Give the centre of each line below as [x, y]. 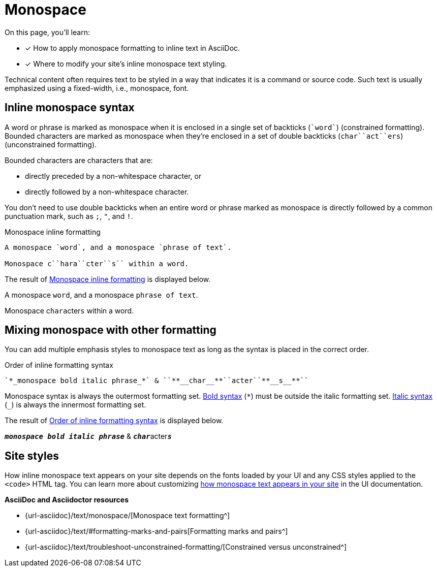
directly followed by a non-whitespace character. [107, 192]
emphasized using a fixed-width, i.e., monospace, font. [97, 88]
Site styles [32, 456]
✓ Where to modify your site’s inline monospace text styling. [126, 64]
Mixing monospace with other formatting [111, 330]
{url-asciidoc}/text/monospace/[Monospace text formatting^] [128, 516]
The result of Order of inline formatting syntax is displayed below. [114, 421]
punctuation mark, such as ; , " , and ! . [69, 216]
